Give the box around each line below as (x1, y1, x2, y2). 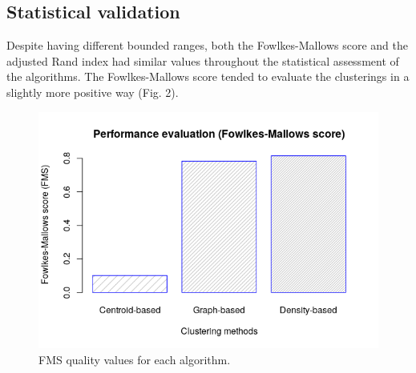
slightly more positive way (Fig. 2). (6, 83, 179, 100)
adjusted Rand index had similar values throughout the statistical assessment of (6, 52, 399, 69)
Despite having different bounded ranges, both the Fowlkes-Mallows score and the (6, 37, 409, 54)
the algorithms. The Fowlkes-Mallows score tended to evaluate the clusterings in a (6, 68, 410, 85)
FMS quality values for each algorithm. (38, 351, 231, 368)
